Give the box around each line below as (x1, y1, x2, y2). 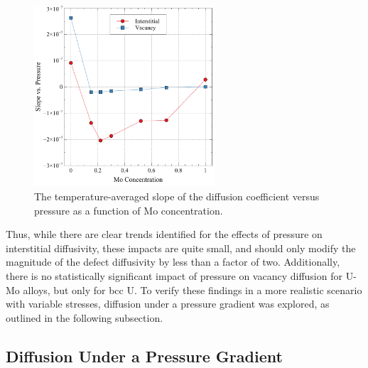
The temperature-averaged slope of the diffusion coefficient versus (34, 188, 320, 203)
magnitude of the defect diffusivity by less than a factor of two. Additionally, (6, 254, 340, 269)
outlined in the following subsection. (6, 310, 163, 325)
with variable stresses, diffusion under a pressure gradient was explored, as (6, 296, 330, 311)
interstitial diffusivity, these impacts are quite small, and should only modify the (6, 240, 356, 255)
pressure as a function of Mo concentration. (34, 202, 223, 217)
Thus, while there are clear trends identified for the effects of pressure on (6, 227, 323, 242)
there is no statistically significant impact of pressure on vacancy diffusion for (6, 268, 342, 283)
